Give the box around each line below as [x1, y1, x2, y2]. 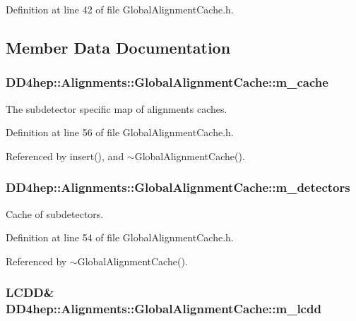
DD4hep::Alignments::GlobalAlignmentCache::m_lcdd [6, 300, 321, 317]
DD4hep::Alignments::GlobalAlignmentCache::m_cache [6, 73, 328, 91]
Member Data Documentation [6, 36, 231, 58]
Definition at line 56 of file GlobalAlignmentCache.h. [6, 125, 234, 140]
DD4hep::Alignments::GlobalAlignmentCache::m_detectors [6, 178, 350, 196]
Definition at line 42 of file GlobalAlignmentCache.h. [6, 2, 234, 16]
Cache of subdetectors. [6, 206, 104, 221]
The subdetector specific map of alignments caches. [6, 101, 227, 116]
